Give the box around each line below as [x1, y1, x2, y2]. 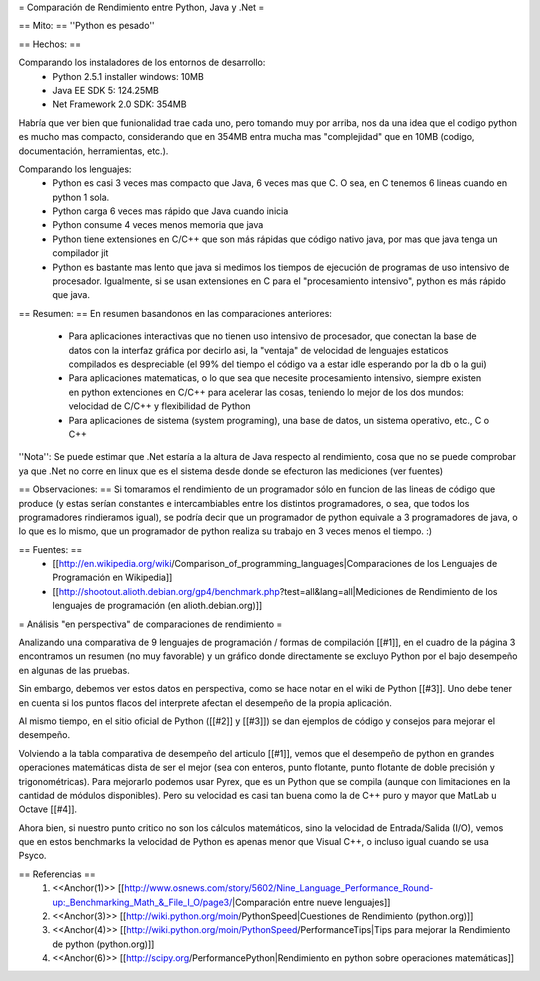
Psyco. [18, 850, 47, 862]
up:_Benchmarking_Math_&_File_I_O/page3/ [52, 896, 233, 908]
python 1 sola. [52, 191, 110, 203]
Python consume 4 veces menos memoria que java [52, 219, 264, 231]
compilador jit [52, 247, 109, 259]
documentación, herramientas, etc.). [18, 145, 169, 157]
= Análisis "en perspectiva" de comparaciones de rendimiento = [18, 618, 283, 630]
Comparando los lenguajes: [18, 163, 132, 175]
